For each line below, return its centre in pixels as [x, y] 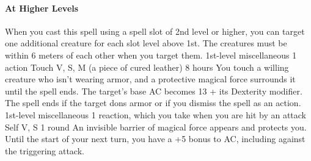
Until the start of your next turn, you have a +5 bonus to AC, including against [155, 139]
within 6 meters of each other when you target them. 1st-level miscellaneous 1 [151, 55]
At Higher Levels [42, 8]
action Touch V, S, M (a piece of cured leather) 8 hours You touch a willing [147, 67]
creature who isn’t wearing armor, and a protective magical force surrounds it [150, 79]
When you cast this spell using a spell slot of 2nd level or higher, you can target [155, 31]
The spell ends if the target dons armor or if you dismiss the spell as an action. [153, 103]
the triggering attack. [45, 150]
